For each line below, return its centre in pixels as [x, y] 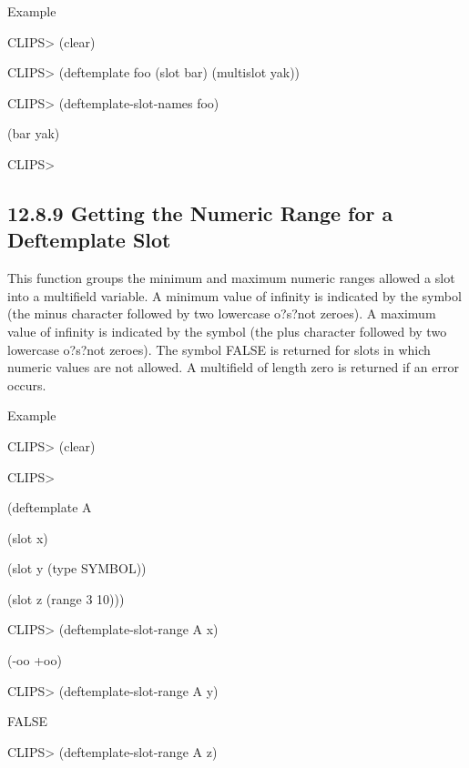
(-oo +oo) [35, 660]
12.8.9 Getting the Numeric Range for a [200, 212]
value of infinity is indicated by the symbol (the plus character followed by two [227, 331]
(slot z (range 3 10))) [66, 598]
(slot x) [28, 537]
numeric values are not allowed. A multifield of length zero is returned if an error [233, 367]
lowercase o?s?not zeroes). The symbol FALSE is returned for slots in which [219, 349]
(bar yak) [34, 133]
